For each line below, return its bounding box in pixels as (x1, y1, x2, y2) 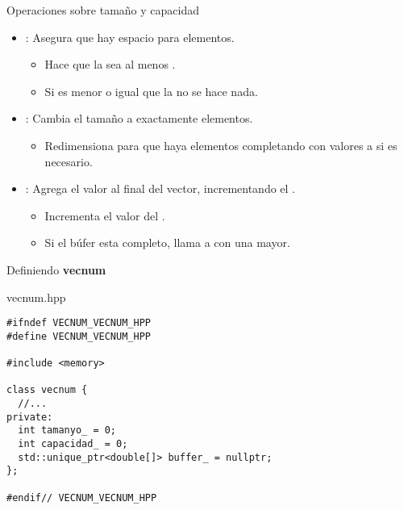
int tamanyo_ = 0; (18, 424, 117, 437)
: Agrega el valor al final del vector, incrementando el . (25, 180, 295, 197)
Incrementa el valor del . (44, 207, 165, 224)
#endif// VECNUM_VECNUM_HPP (6, 491, 157, 504)
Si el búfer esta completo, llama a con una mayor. (44, 234, 290, 251)
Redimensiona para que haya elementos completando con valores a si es (44, 136, 398, 153)
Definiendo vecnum (6, 261, 106, 278)
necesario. (44, 153, 93, 169)
